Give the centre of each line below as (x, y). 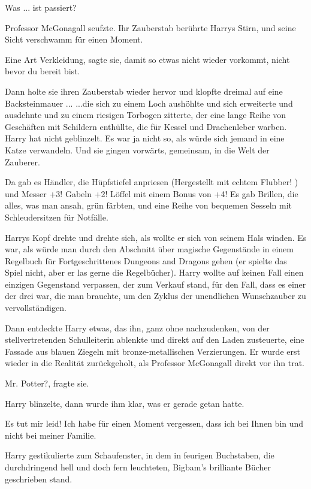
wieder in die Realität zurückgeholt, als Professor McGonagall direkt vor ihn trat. (155, 363)
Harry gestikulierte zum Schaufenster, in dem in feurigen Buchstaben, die (140, 455)
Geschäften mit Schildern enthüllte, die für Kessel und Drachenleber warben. (146, 126)
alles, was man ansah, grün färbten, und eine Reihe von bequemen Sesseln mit (148, 205)
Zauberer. (22, 162)
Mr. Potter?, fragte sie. (47, 383)
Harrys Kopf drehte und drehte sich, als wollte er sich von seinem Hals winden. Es (156, 237)
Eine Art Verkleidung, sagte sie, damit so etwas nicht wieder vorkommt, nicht (147, 59)
